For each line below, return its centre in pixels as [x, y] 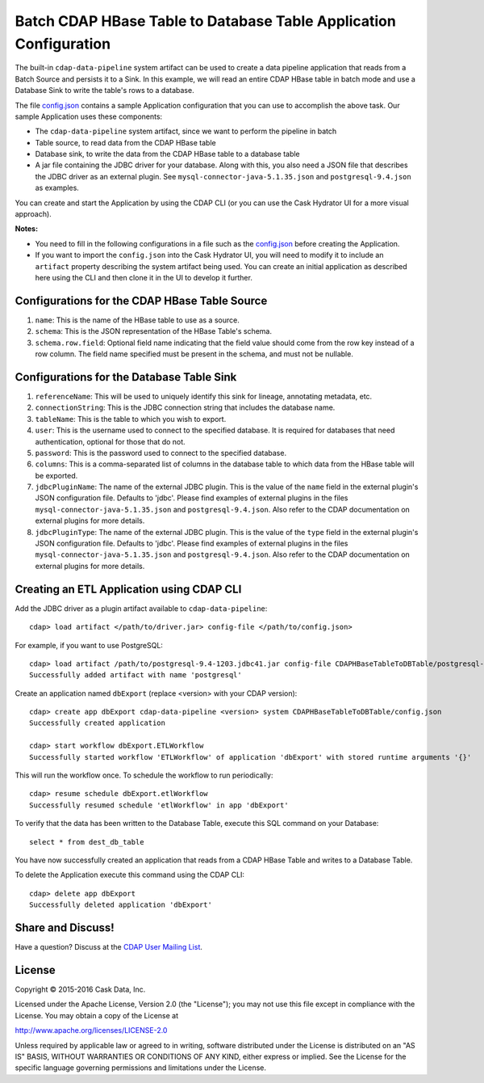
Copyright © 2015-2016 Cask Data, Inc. [80, 989]
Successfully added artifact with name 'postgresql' [136, 675]
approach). [33, 214]
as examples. [57, 188]
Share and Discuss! [65, 927]
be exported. [56, 475]
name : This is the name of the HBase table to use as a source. [137, 320]
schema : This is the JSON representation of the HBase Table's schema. [153, 331]
